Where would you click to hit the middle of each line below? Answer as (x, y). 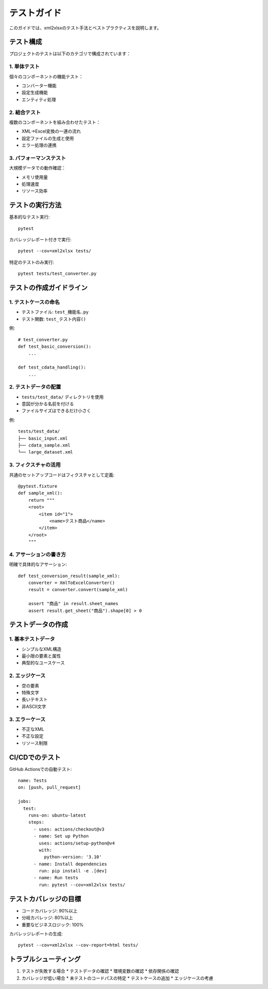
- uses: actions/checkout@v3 (69, 829)
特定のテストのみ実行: (32, 262)
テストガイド (35, 13)
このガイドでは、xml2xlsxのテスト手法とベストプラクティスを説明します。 (85, 28)
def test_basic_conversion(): (55, 346)
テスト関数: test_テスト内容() (54, 319)
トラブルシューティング (45, 959)
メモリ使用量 (35, 177)
